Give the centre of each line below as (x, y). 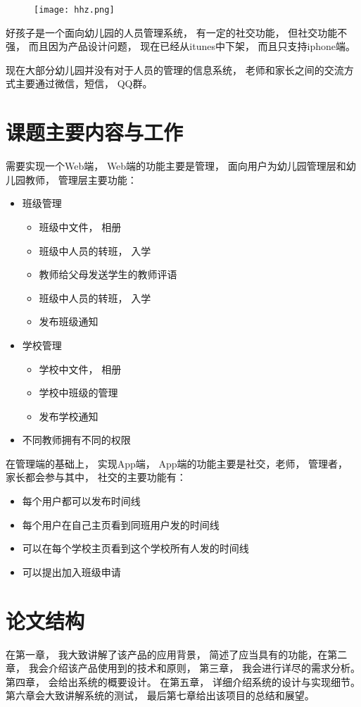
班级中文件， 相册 (80, 226)
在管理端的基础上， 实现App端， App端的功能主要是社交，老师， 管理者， (177, 463)
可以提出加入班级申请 (71, 571)
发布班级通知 (69, 321)
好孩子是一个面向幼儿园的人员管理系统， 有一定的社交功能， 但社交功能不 (177, 32)
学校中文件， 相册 (80, 369)
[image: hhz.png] (74, 10)
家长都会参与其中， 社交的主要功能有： (96, 477)
